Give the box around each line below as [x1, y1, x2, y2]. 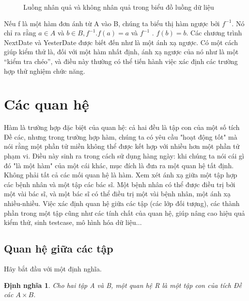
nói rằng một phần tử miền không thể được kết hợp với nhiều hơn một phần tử [4, 141, 240, 151]
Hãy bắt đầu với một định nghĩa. [4, 264, 102, 274]
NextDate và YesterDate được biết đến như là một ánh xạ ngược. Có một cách [4, 37, 238, 47]
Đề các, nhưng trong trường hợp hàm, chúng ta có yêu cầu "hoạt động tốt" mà [4, 131, 237, 142]
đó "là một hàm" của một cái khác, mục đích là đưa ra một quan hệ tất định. [4, 160, 234, 170]
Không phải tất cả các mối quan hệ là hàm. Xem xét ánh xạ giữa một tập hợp [4, 170, 237, 180]
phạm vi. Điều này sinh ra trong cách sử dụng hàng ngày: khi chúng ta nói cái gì [4, 151, 244, 161]
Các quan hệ [4, 94, 89, 114]
